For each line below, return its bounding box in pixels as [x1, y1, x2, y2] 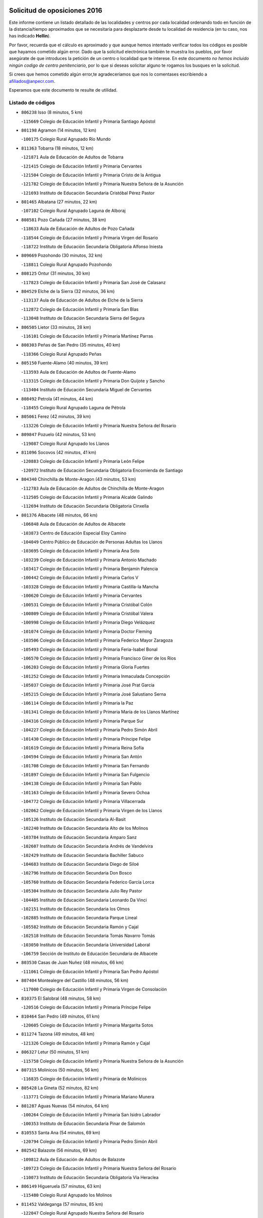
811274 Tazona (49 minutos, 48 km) [21, 1031, 95, 1037]
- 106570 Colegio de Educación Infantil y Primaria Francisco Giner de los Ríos [21, 655, 176, 661]
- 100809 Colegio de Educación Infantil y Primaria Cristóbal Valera [21, 610, 153, 616]
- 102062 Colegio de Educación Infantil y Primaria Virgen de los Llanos [21, 807, 163, 813]
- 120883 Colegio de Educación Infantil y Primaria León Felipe [21, 458, 145, 464]
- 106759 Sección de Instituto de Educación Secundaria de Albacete [21, 951, 158, 956]
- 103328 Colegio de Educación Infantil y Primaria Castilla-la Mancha [21, 584, 159, 590]
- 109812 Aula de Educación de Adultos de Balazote [21, 1156, 125, 1162]
